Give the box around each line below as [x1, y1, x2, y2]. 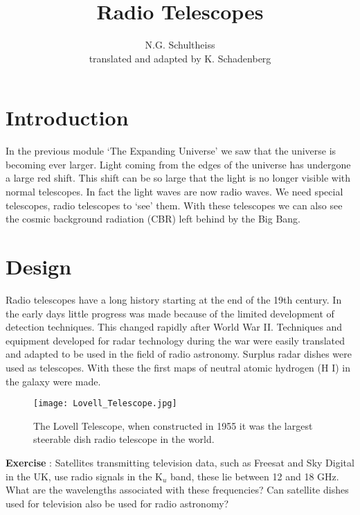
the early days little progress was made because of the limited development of [6, 306, 334, 320]
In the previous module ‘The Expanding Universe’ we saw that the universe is [6, 143, 336, 158]
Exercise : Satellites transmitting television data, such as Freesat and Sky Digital [6, 455, 354, 469]
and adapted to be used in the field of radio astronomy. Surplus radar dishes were [6, 347, 352, 361]
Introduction [6, 103, 129, 132]
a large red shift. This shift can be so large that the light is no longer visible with [6, 171, 351, 185]
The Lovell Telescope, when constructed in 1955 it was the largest [33, 418, 313, 433]
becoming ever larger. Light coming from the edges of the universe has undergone [6, 157, 351, 171]
